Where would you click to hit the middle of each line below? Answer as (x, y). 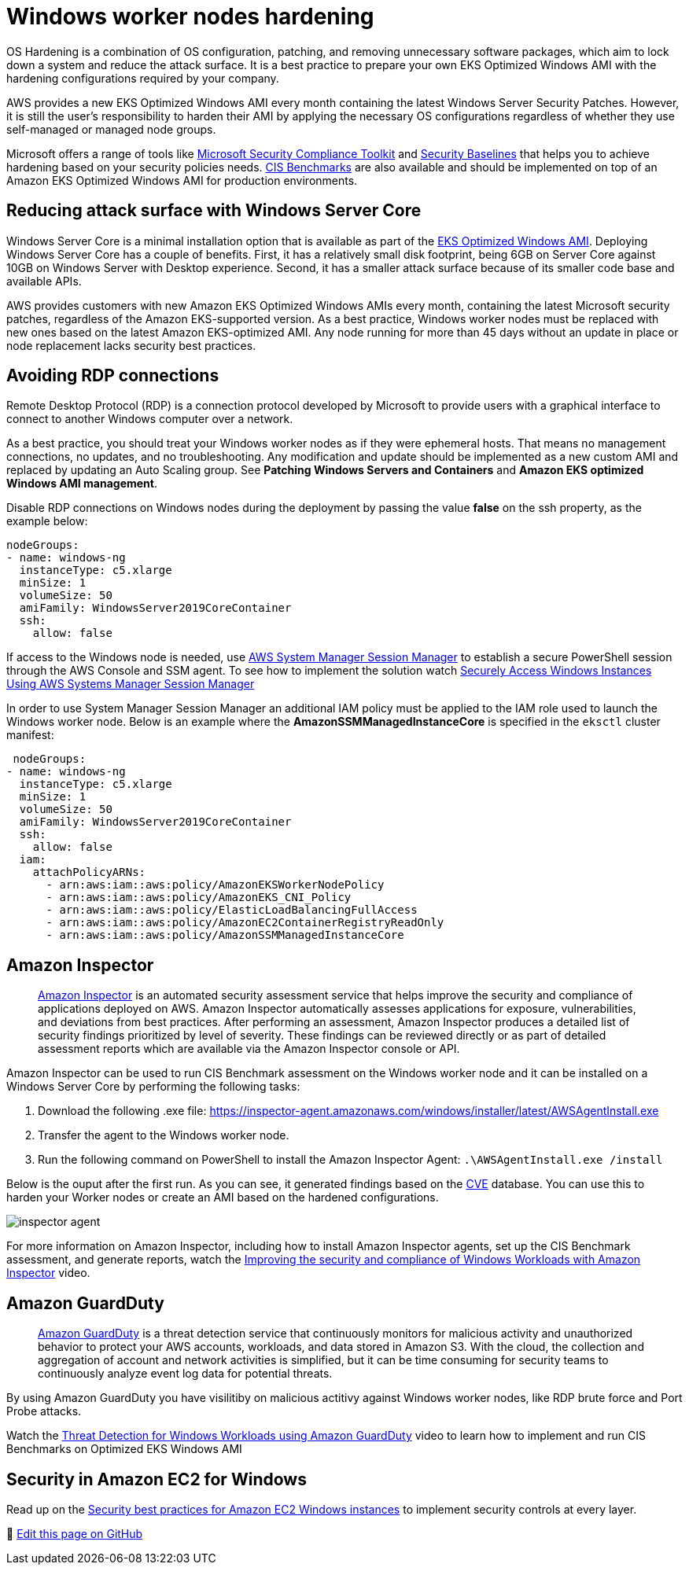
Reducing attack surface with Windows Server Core (214, 211)
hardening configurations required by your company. (143, 78)
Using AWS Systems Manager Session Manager (131, 684)
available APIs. (44, 281)
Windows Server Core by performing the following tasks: (153, 1087)
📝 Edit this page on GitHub (75, 1533)
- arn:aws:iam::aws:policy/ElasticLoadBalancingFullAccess (232, 910)
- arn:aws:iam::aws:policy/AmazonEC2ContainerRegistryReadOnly (245, 923)
